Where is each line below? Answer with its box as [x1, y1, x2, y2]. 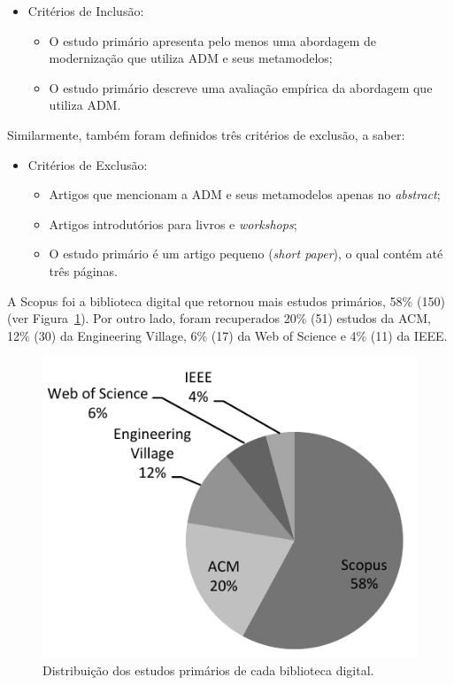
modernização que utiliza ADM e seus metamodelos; [49, 49, 333, 67]
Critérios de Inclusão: [27, 2, 144, 19]
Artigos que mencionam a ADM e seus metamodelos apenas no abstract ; [49, 185, 441, 204]
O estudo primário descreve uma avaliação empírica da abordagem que [49, 78, 433, 96]
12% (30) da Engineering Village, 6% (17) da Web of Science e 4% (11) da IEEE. [7, 326, 448, 344]
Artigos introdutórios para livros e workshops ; [49, 214, 297, 233]
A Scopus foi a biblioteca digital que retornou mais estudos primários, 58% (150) [7, 291, 445, 310]
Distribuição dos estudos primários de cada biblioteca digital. [42, 660, 374, 679]
